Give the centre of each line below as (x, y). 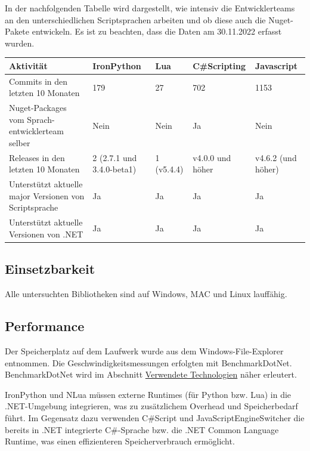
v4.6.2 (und (276, 157)
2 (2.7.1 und (115, 157)
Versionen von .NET (46, 234)
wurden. (20, 43)
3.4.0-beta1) (114, 169)
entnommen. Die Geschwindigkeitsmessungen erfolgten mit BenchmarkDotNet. (148, 362)
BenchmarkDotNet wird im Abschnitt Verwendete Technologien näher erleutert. (151, 374)
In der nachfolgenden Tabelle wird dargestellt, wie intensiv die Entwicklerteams (150, 8)
